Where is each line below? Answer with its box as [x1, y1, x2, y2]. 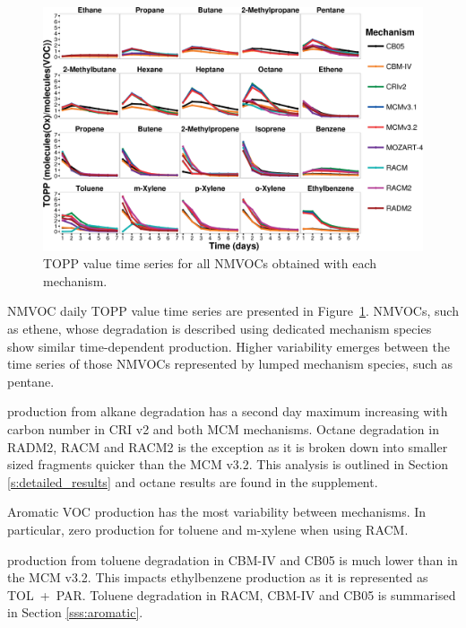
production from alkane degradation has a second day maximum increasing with [7, 402, 448, 421]
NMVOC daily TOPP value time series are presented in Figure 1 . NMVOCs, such [7, 301, 459, 320]
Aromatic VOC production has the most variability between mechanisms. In [7, 502, 427, 521]
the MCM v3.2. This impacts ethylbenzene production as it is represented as [7, 568, 428, 587]
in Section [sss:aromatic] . [7, 603, 143, 622]
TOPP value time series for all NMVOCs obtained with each [43, 254, 377, 273]
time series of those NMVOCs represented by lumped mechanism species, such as [7, 354, 453, 373]
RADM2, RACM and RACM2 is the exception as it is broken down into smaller [7, 437, 448, 456]
